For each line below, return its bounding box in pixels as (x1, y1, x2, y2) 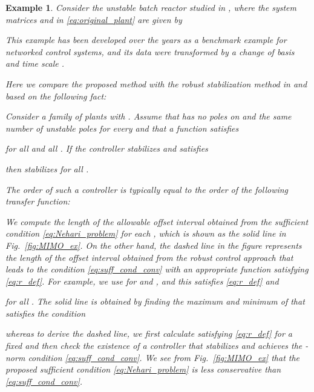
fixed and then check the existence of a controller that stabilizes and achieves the (5, 339, 303, 352)
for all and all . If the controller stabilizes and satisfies (5, 142, 208, 155)
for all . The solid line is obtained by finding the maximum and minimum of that (5, 295, 305, 308)
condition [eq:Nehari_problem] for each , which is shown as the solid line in (5, 227, 286, 240)
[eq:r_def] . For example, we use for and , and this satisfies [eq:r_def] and (5, 274, 279, 287)
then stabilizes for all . (5, 162, 89, 175)
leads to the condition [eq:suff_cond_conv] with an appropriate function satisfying (5, 263, 309, 275)
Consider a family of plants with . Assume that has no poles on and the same (5, 110, 292, 123)
